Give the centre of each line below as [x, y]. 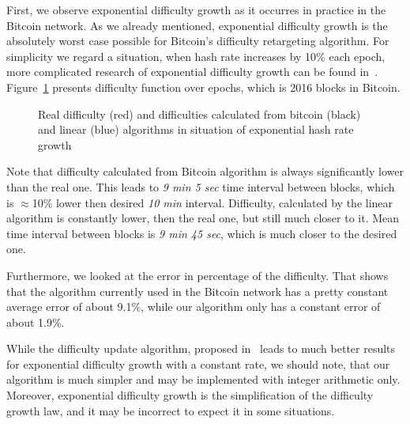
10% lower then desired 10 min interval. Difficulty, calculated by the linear [213, 202]
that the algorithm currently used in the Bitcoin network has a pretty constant [197, 291]
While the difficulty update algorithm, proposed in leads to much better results [201, 348]
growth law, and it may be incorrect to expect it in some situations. [171, 410]
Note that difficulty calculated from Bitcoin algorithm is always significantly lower [205, 171]
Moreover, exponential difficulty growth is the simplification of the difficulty [190, 395]
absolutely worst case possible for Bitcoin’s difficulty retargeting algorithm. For [198, 41]
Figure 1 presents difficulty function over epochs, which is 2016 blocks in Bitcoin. [203, 87]
